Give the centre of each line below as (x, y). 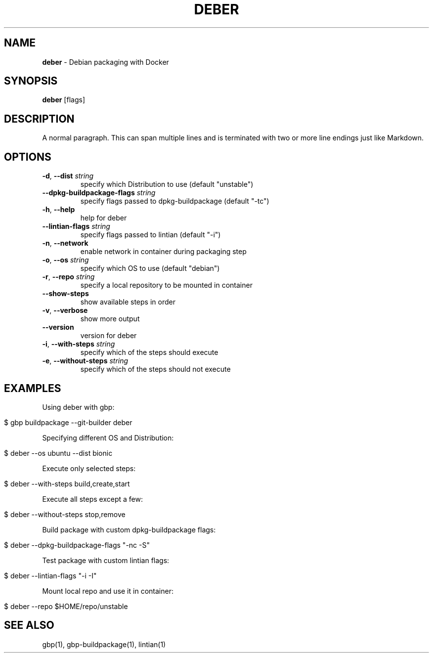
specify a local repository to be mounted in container (166, 285)
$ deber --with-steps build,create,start (67, 483)
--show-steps (65, 294)
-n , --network (65, 243)
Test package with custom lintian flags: (106, 560)
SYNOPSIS (31, 81)
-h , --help (59, 210)
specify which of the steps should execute (149, 352)
